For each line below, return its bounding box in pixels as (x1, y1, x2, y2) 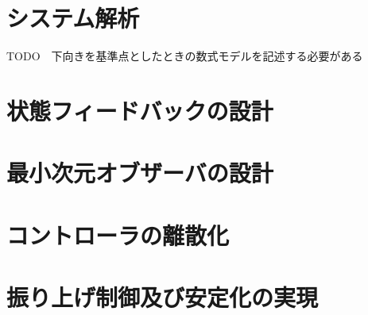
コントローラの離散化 (6, 218, 230, 251)
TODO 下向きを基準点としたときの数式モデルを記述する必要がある (6, 48, 363, 64)
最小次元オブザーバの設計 (6, 156, 273, 189)
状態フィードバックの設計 (6, 94, 273, 126)
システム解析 (6, 2, 140, 34)
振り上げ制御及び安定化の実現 (6, 281, 319, 313)
